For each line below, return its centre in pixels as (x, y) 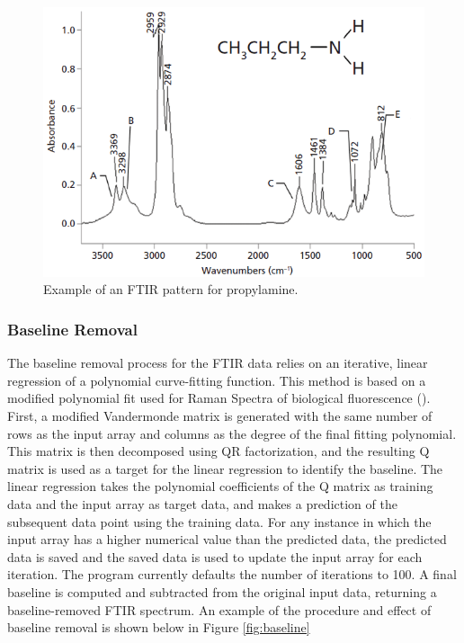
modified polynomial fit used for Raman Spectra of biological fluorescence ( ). (219, 398)
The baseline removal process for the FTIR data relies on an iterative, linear (218, 363)
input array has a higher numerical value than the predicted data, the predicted (227, 539)
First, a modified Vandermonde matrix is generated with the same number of (220, 416)
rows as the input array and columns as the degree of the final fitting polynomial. (232, 433)
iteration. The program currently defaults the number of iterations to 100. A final (232, 574)
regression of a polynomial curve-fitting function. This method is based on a (217, 380)
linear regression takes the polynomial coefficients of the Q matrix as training (220, 486)
